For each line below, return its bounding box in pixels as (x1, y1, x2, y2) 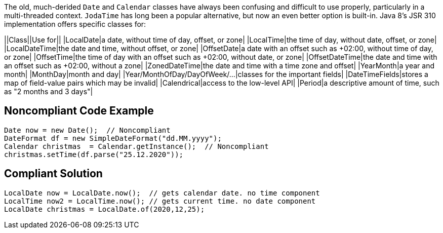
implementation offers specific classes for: (4, 20, 146, 28)
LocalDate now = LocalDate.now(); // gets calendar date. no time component (4, 188, 320, 197)
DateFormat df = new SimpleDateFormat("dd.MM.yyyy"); (4, 134, 222, 142)
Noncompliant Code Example (4, 104, 154, 118)
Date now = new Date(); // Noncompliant (4, 126, 171, 134)
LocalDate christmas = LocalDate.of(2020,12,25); (4, 205, 205, 213)
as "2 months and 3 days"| (4, 87, 93, 96)
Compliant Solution (4, 167, 103, 180)
